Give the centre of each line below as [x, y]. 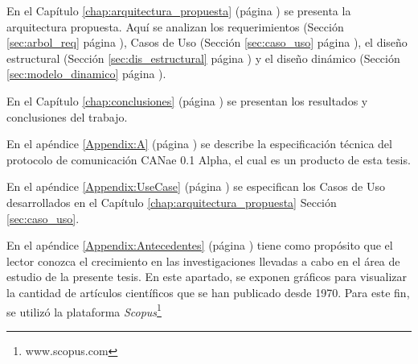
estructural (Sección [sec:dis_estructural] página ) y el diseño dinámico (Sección [203, 58]
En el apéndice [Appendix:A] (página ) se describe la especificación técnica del [199, 144]
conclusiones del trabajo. [67, 116]
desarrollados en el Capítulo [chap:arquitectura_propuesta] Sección [172, 202]
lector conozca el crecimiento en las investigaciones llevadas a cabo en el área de [203, 261]
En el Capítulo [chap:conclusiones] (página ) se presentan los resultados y [187, 100]
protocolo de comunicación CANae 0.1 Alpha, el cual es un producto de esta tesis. [209, 159]
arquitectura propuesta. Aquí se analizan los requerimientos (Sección [175, 26]
